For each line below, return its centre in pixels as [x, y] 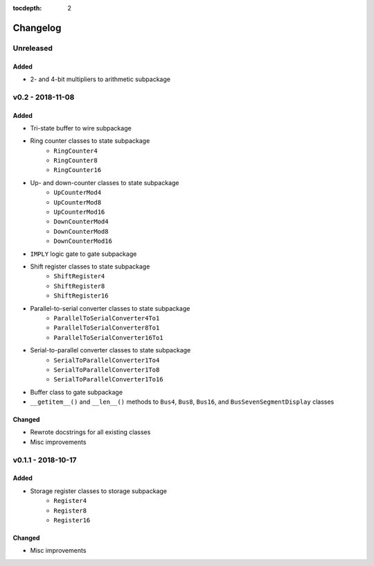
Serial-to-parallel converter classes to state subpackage [110, 350]
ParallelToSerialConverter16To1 [108, 337]
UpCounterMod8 [78, 202]
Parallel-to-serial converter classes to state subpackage [110, 308]
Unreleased [33, 48]
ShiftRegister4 [79, 276]
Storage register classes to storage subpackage [99, 491]
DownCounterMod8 [81, 231]
